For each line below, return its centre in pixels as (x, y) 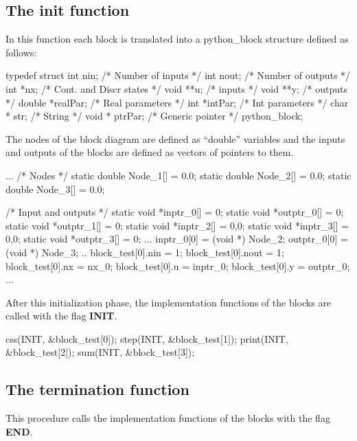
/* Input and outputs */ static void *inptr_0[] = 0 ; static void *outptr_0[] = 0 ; (175, 212)
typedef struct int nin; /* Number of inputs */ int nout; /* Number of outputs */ (178, 75)
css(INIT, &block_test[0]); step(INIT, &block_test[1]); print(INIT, (147, 338)
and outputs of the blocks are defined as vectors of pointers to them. (150, 152)
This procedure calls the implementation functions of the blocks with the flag (168, 418)
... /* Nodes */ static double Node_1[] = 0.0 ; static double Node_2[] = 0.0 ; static (178, 175)
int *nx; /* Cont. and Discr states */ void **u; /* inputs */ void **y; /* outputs (177, 88)
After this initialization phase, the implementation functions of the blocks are (169, 302)
